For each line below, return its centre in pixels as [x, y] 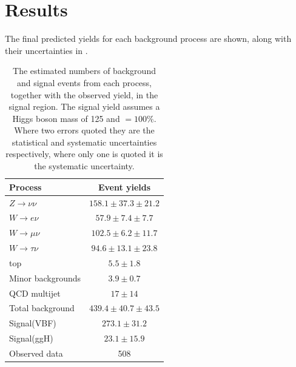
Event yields [124, 187]
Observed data [36, 353]
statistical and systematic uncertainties [84, 142]
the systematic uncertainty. [84, 166]
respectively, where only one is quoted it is [84, 154]
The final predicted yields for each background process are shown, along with [148, 39]
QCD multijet [35, 293]
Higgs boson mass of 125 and [66, 118]
